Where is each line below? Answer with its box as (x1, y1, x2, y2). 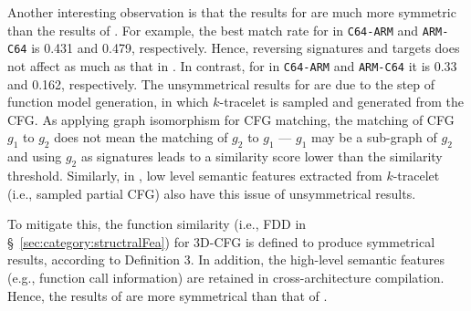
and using (7, 147, 62, 166)
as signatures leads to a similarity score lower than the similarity (80, 147, 443, 166)
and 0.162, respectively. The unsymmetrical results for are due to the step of (7, 74, 435, 93)
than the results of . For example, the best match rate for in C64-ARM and (7, 20, 419, 39)
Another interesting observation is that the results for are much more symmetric (7, 3, 456, 21)
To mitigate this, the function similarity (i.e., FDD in (7, 214, 307, 233)
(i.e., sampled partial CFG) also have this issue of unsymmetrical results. (7, 183, 416, 202)
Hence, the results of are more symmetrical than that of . (7, 285, 328, 305)
